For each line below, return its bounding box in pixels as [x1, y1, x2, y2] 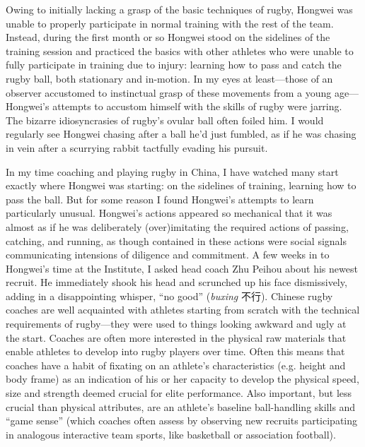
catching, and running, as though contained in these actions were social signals [6, 233, 347, 248]
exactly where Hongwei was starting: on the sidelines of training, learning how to [6, 178, 357, 193]
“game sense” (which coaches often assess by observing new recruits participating [6, 413, 357, 428]
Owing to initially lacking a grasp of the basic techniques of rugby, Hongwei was [6, 2, 353, 16]
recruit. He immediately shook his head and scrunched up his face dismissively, [6, 275, 347, 290]
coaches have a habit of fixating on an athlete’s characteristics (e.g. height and [6, 357, 346, 372]
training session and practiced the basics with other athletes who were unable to [6, 43, 354, 58]
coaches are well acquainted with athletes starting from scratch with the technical [6, 302, 360, 317]
